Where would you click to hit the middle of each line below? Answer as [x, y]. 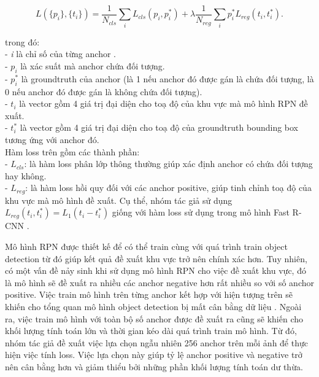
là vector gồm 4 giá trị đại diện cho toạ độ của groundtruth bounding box [159, 127]
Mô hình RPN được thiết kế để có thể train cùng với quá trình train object [146, 246]
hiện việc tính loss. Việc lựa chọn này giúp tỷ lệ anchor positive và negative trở [154, 355]
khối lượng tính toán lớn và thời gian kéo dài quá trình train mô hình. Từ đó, [151, 331]
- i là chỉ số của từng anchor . [60, 54]
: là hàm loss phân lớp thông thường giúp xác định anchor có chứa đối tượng [168, 164]
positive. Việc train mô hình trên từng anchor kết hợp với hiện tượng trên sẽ [149, 294]
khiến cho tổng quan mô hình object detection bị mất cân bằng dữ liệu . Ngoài [153, 306]
